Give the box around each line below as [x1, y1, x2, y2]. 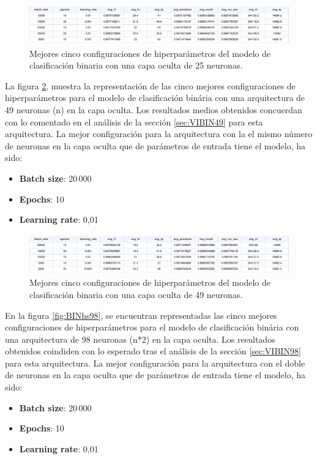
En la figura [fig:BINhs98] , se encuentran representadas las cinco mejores [5, 308, 277, 321]
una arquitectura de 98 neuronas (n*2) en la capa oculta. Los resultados [5, 332, 275, 345]
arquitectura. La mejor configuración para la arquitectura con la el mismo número [5, 127, 313, 140]
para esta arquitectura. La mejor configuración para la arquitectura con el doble [5, 356, 305, 369]
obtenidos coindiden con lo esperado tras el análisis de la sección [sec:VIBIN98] [5, 345, 301, 357]
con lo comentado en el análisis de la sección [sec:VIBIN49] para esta [5, 115, 263, 128]
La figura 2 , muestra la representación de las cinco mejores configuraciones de [5, 79, 296, 92]
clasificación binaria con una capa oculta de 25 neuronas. [29, 59, 243, 72]
